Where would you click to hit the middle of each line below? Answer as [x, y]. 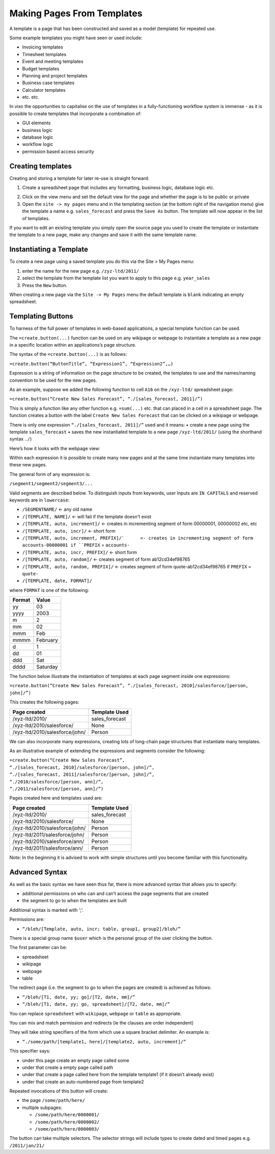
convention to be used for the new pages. [53, 380]
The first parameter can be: [38, 948]
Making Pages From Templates [76, 13]
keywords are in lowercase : [39, 500]
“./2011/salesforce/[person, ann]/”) [57, 789]
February [47, 640]
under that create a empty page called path [68, 1067]
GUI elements [36, 123]
